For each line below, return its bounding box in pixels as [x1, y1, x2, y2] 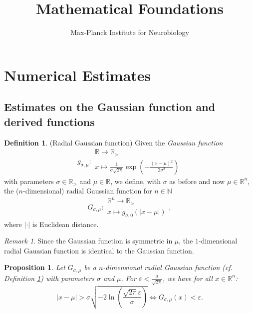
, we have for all [163, 272, 213, 283]
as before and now [169, 175, 225, 186]
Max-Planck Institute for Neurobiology [70, 27, 189, 37]
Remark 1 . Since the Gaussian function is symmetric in [4, 235, 173, 246]
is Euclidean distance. [32, 218, 99, 229]
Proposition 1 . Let [4, 262, 65, 272]
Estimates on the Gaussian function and [4, 99, 216, 114]
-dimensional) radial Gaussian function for [22, 185, 152, 196]
